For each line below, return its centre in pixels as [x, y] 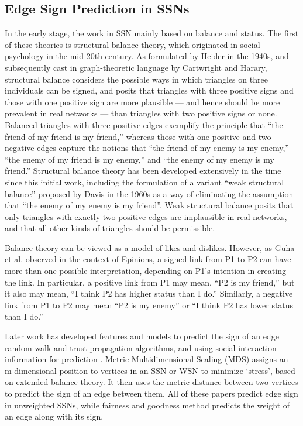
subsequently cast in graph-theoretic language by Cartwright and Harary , [136, 67]
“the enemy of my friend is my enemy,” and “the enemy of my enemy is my [140, 159]
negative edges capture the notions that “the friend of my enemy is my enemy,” [147, 148]
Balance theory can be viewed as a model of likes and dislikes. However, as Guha [150, 247]
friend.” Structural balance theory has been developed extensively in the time [143, 171]
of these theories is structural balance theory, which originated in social [132, 44]
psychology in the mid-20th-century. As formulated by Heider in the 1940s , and [147, 56]
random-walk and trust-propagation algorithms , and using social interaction [141, 347]
